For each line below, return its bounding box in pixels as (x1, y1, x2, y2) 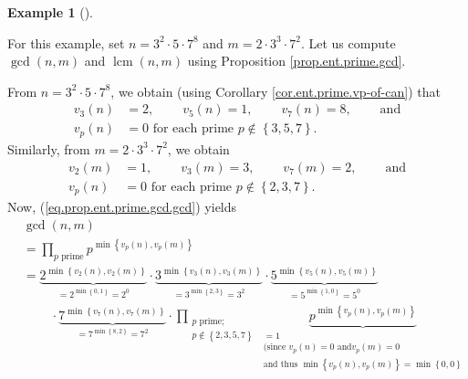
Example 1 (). (7, 3, 93, 21)
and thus (263, 359, 298, 369)
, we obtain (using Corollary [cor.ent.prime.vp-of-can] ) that (110, 81, 441, 100)
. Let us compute (300, 33, 396, 52)
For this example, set (7, 33, 125, 52)
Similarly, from (7, 139, 90, 158)
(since (263, 342, 286, 353)
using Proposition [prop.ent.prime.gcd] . (187, 51, 406, 70)
